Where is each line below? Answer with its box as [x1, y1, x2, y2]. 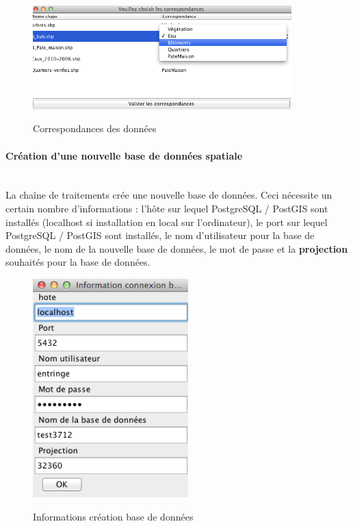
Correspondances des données [33, 121, 157, 136]
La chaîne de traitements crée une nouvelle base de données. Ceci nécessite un [5, 188, 332, 202]
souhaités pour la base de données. [5, 255, 151, 269]
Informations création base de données [33, 509, 194, 523]
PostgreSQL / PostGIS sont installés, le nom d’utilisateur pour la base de [5, 228, 315, 242]
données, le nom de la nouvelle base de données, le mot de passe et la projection [5, 241, 348, 255]
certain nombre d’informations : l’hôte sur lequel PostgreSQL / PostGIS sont [5, 201, 328, 215]
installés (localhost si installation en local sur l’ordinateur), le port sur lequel [5, 214, 328, 229]
